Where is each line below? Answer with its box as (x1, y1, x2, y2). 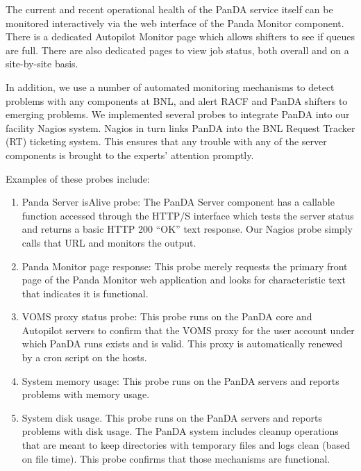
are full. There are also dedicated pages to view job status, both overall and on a (6, 42, 349, 57)
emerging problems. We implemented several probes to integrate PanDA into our (6, 107, 350, 122)
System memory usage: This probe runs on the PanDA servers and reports (22, 373, 339, 388)
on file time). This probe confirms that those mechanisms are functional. (22, 451, 330, 465)
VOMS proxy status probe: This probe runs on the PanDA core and (22, 309, 312, 324)
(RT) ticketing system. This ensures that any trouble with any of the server (6, 134, 327, 149)
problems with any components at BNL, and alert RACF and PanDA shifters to (6, 93, 348, 108)
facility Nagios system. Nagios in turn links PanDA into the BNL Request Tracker (6, 120, 355, 135)
